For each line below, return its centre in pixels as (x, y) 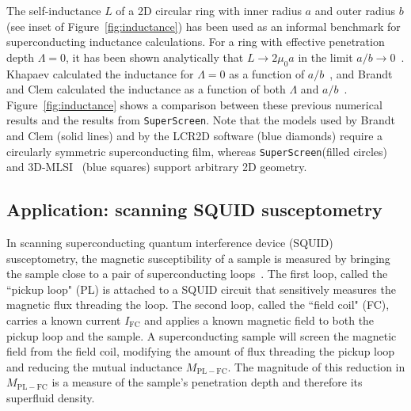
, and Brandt (361, 73)
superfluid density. (51, 398)
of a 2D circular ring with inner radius (209, 10)
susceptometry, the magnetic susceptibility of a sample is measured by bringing (198, 258)
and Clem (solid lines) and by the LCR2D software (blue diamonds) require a (195, 136)
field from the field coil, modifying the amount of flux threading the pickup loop (201, 351)
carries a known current (64, 320)
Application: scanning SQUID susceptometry (194, 209)
